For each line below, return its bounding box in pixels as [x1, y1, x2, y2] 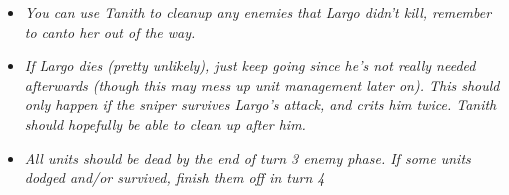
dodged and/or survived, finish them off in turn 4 [24, 167, 325, 188]
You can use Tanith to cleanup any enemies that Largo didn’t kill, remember [24, 2, 492, 22]
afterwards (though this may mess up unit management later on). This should [24, 74, 500, 95]
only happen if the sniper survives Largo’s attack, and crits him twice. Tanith [24, 94, 497, 115]
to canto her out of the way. [24, 21, 196, 42]
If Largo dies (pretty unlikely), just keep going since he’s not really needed [24, 55, 476, 76]
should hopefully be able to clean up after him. [24, 113, 306, 134]
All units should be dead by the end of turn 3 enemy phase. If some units [24, 147, 471, 168]
